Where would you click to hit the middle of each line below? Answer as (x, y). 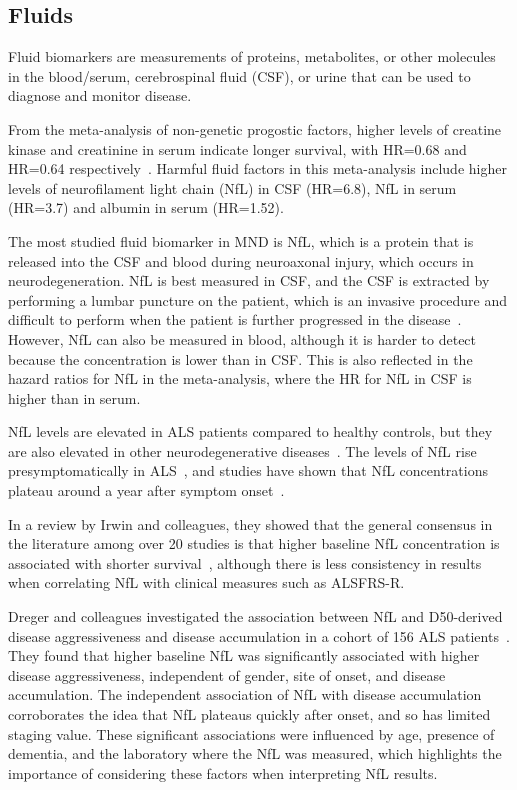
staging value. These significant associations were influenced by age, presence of (251, 733)
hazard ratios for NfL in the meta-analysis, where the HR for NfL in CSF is (240, 378)
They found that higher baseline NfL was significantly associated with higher (244, 655)
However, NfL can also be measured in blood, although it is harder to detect (242, 338)
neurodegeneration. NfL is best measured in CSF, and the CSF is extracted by (249, 280)
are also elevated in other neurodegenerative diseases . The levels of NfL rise (242, 450)
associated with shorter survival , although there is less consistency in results (245, 562)
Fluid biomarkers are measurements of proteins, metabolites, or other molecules (252, 56)
